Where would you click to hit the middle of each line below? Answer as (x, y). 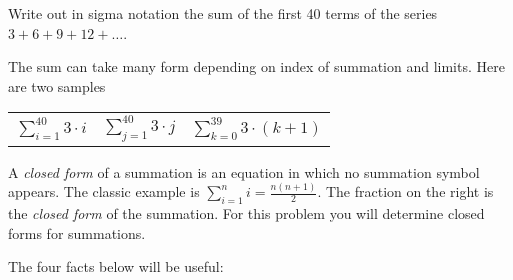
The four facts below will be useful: (116, 266)
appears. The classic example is (104, 191)
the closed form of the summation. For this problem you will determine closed (246, 213)
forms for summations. (77, 232)
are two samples (57, 85)
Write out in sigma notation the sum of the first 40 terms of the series (223, 13)
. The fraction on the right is (405, 191)
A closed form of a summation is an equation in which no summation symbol (244, 171)
